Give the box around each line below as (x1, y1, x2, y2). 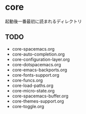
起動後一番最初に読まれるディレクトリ (5, 18, 82, 24)
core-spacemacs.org (12, 46, 55, 52)
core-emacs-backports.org (12, 67, 67, 73)
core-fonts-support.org (12, 72, 60, 78)
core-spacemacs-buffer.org (12, 93, 68, 99)
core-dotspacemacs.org (12, 61, 61, 67)
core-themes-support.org (12, 98, 64, 104)
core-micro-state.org (12, 87, 55, 93)
